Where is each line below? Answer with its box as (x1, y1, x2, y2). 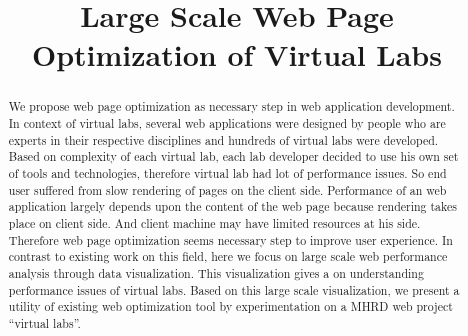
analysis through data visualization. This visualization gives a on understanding (8, 264, 424, 281)
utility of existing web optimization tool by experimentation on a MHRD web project (8, 298, 453, 315)
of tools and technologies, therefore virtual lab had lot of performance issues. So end (8, 164, 447, 181)
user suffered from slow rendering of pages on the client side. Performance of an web (8, 181, 447, 198)
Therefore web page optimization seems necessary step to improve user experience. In (8, 231, 453, 248)
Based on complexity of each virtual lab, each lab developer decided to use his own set (8, 148, 459, 165)
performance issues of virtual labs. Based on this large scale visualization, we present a (8, 281, 460, 298)
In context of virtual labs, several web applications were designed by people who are (8, 115, 446, 132)
